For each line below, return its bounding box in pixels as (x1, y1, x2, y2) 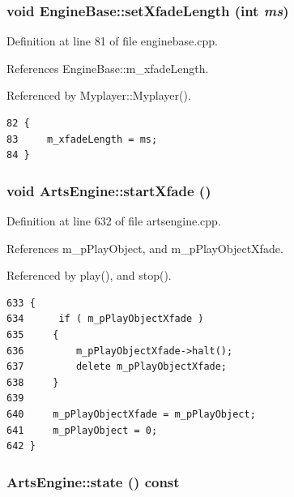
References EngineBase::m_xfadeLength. (6, 59, 209, 76)
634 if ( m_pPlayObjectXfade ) (6, 313, 204, 325)
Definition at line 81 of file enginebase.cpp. (6, 32, 218, 49)
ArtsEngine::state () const (6, 471, 180, 491)
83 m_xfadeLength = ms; (6, 133, 158, 145)
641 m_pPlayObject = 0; (6, 424, 158, 436)
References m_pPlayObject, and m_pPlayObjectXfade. (6, 239, 283, 256)
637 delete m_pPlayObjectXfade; (6, 361, 228, 373)
